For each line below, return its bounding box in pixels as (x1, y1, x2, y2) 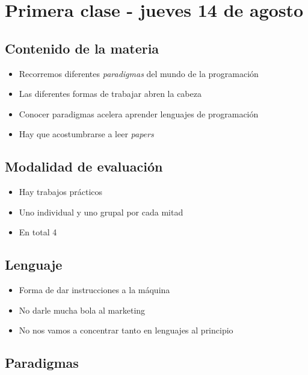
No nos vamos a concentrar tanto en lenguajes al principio (19, 324, 233, 336)
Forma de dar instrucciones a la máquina (19, 284, 170, 296)
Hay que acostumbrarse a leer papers (19, 128, 154, 140)
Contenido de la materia (5, 39, 159, 57)
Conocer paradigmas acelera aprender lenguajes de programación (19, 107, 259, 120)
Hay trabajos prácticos (19, 185, 103, 198)
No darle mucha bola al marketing (19, 303, 146, 316)
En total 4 (19, 226, 57, 238)
